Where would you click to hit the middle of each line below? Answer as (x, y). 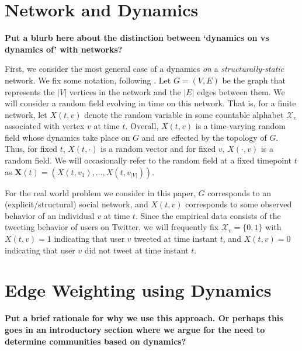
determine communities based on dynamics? (96, 341)
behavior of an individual (50, 215)
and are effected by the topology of (204, 137)
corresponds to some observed (239, 204)
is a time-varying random (240, 126)
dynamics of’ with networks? (64, 49)
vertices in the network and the (125, 91)
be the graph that (254, 80)
